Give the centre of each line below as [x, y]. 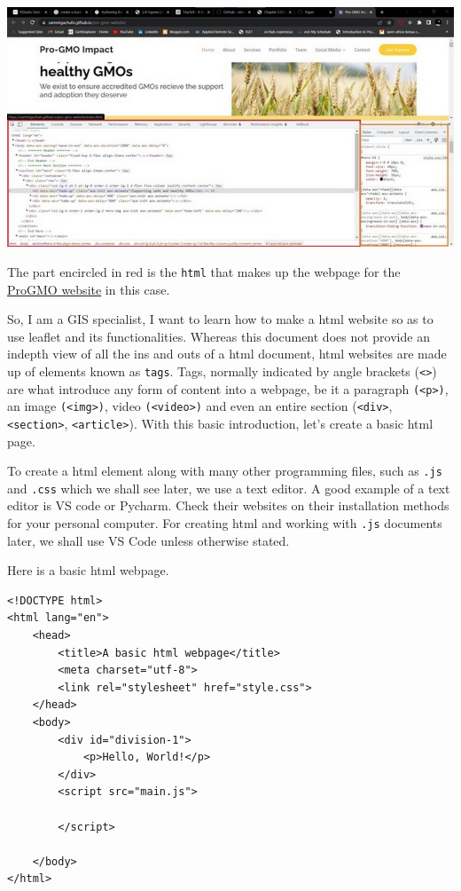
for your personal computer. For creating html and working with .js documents [225, 523]
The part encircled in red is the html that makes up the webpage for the [204, 271]
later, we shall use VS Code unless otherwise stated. [148, 540]
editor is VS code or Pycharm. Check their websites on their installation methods [228, 505]
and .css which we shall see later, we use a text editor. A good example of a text [229, 488]
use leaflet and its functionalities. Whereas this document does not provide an [219, 336]
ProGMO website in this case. [89, 289]
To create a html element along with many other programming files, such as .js [225, 471]
